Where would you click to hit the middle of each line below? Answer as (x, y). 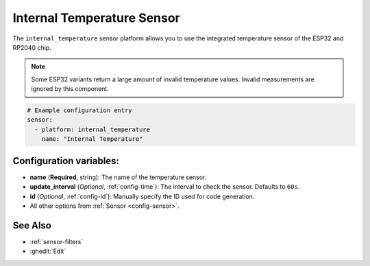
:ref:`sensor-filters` (57, 241)
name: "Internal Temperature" (92, 139)
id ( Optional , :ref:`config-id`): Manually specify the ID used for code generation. (142, 196)
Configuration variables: (66, 161)
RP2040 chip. (32, 47)
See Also (32, 225)
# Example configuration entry (80, 110)
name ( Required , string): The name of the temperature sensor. (118, 177)
